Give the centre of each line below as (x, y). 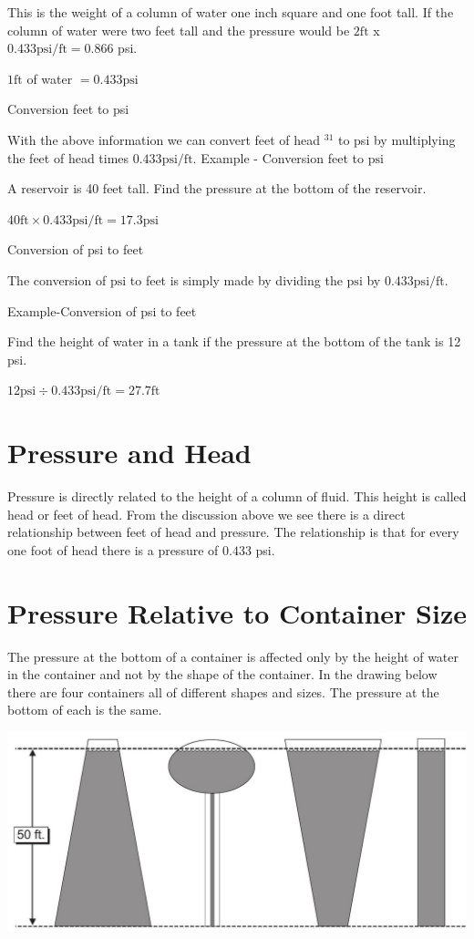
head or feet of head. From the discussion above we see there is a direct (206, 514)
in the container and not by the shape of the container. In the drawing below (222, 674)
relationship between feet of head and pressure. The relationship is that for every (233, 532)
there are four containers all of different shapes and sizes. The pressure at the (223, 691)
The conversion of (57, 279)
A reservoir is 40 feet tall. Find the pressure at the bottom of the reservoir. (217, 188)
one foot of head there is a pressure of (113, 549)
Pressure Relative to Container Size (237, 612)
